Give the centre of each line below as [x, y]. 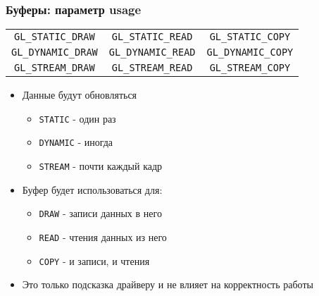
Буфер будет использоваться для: [92, 189]
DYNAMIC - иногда [76, 142]
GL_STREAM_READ [152, 68]
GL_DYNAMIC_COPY [250, 53]
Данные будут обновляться [80, 95]
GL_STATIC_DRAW [55, 37]
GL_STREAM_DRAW [55, 68]
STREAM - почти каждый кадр [101, 166]
